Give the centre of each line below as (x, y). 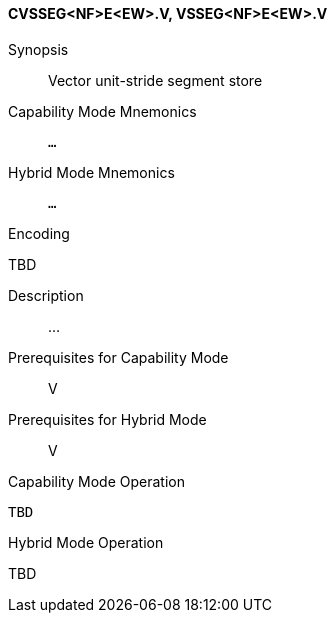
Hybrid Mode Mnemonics (91, 172)
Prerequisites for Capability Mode (118, 357)
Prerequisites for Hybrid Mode (107, 419)
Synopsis (38, 49)
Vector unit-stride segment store (155, 80)
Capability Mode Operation (96, 481)
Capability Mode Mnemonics (102, 111)
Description (46, 295)
